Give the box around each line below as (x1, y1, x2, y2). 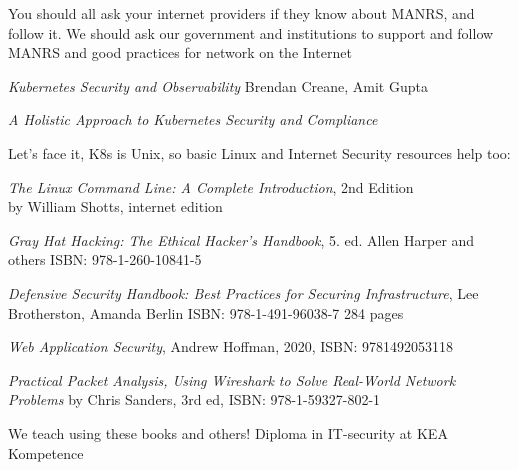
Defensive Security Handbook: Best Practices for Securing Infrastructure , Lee (8, 282, 479, 303)
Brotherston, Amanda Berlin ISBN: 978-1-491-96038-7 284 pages (8, 302, 404, 323)
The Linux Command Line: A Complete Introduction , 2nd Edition (8, 176, 414, 197)
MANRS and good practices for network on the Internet (8, 42, 352, 63)
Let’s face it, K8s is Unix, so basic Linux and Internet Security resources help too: (8, 142, 511, 163)
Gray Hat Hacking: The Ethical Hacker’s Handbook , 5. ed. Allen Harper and (8, 229, 475, 250)
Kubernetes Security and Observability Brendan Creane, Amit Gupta (8, 75, 428, 96)
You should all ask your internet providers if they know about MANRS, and (8, 3, 475, 23)
